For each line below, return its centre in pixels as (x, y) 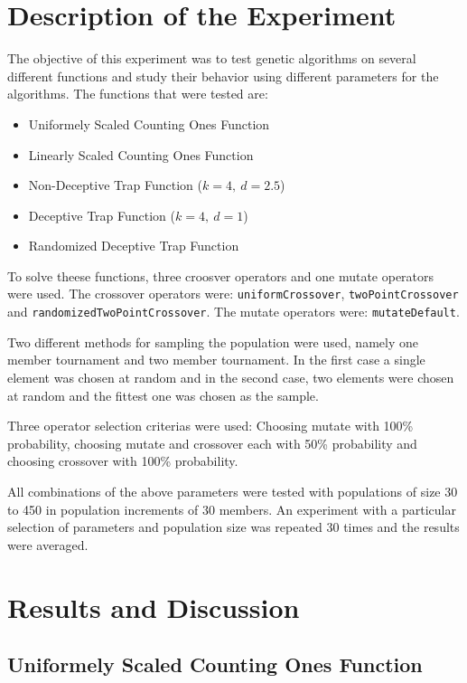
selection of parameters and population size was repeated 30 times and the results (233, 527)
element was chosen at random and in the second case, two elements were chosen (231, 377)
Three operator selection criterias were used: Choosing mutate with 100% (210, 426)
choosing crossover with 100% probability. (123, 461)
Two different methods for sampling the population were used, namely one (213, 341)
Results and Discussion (154, 607)
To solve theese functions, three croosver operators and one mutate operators (221, 275)
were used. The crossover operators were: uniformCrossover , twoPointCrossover (233, 294)
